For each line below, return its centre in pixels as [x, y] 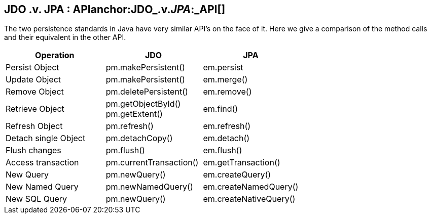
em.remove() [227, 92]
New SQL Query [37, 199]
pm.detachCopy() [139, 138]
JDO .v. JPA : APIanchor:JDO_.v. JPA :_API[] [115, 9]
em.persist [223, 68]
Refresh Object [34, 126]
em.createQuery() [237, 175]
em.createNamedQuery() [251, 187]
